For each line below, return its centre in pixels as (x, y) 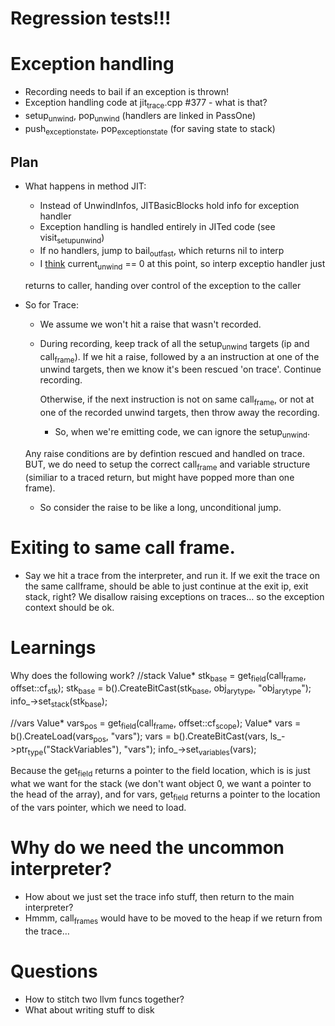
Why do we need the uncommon (147, 848)
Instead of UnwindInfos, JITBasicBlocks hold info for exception (169, 206)
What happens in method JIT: (85, 186)
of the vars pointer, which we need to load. (98, 807)
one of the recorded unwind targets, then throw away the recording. (179, 413)
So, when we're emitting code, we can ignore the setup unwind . (182, 433)
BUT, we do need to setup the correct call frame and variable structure (167, 465)
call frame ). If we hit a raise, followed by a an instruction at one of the (179, 357)
